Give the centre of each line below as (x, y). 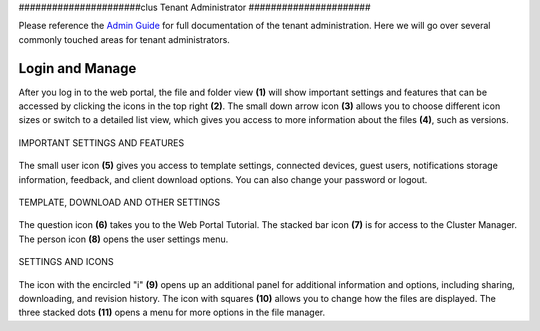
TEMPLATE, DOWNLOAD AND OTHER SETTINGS (119, 202)
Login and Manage (77, 68)
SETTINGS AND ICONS (66, 262)
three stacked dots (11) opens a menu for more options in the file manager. (172, 312)
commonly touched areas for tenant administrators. (124, 39)
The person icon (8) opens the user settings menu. (123, 239)
